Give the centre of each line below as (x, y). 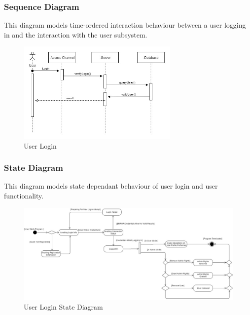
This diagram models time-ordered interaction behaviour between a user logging (125, 25)
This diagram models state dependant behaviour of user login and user (111, 186)
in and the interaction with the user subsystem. (76, 34)
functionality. (24, 195)
